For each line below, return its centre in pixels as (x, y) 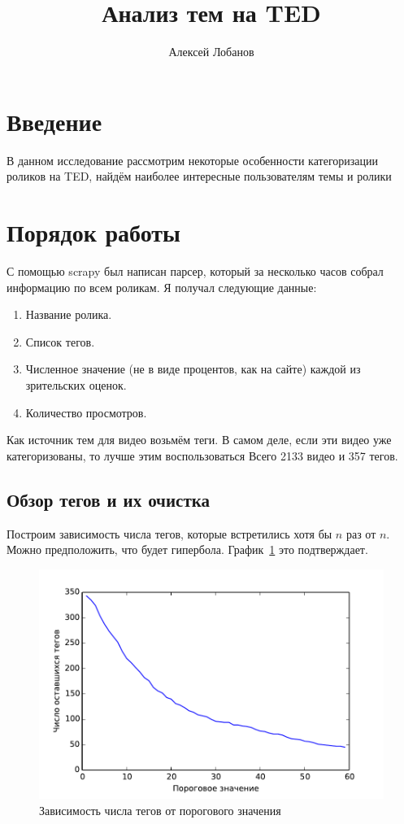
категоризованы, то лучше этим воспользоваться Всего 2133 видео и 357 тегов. (202, 455)
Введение (54, 121)
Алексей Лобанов (211, 52)
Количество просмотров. (86, 412)
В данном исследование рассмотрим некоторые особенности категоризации (192, 160)
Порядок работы (93, 232)
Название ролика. (69, 314)
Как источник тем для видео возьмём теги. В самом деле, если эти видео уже (199, 440)
